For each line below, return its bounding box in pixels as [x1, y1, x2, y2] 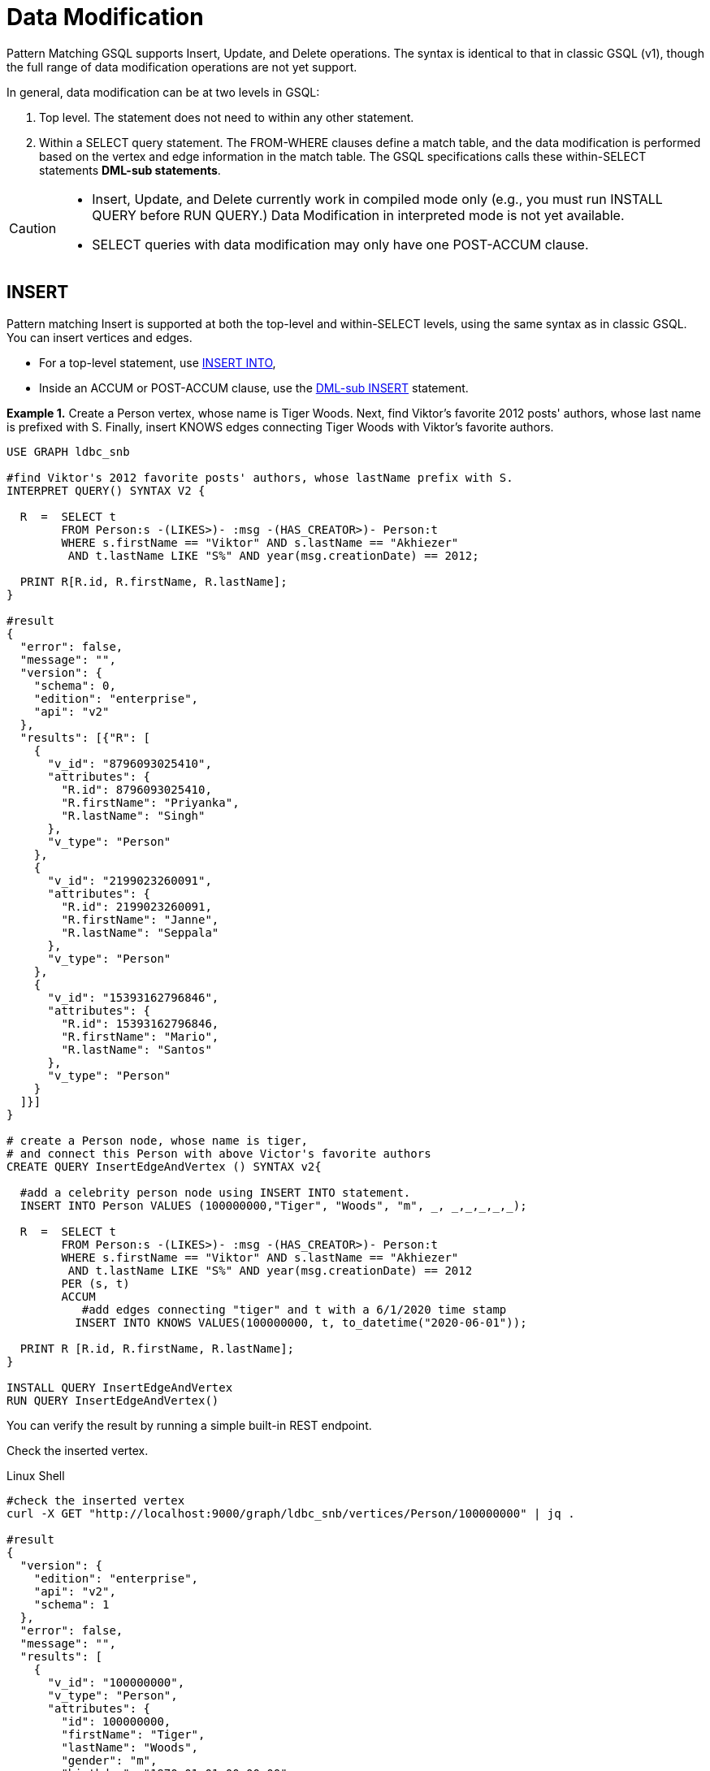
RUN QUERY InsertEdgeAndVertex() [6, 1393, 219, 1407]
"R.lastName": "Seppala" [61, 925, 219, 939]
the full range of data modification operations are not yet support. [6, 59, 357, 74]
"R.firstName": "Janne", [61, 912, 219, 926]
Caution [9, 219, 57, 236]
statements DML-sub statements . [39, 162, 221, 177]
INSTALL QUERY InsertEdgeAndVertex [6, 1380, 233, 1394]
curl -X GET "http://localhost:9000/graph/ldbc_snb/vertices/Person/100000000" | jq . [6, 1506, 575, 1520]
